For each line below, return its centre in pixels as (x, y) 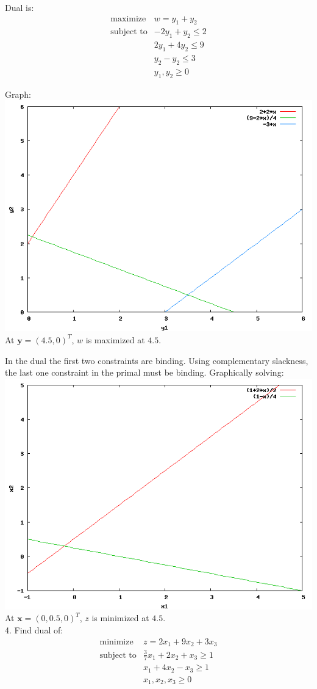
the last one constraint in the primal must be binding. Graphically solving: (144, 372)
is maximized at (115, 339)
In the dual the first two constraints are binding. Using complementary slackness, (157, 360)
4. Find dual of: (34, 629)
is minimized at (120, 618)
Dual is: (20, 7)
